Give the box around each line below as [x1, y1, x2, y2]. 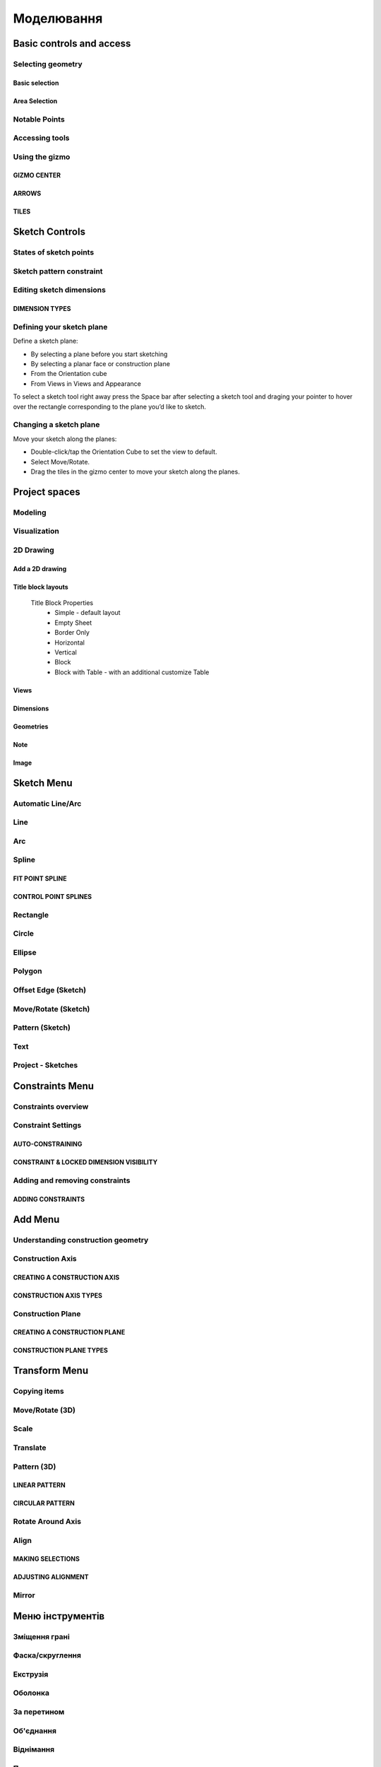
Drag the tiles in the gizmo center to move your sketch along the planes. [30, 467, 240, 476]
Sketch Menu [13, 777, 73, 789]
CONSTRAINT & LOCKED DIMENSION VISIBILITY [13, 1158, 158, 1166]
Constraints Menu [13, 1080, 95, 1092]
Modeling [13, 507, 47, 517]
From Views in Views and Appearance [30, 379, 141, 388]
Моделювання [13, 11, 103, 26]
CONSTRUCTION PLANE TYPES [13, 1346, 109, 1355]
